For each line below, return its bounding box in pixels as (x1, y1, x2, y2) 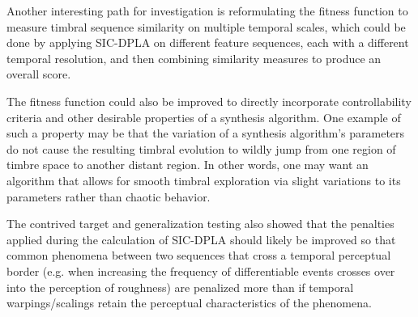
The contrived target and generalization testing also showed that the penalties (6, 215, 395, 232)
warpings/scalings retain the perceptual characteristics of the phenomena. (6, 294, 372, 311)
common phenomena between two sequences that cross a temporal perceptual (6, 247, 391, 264)
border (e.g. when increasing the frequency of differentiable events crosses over (6, 262, 395, 279)
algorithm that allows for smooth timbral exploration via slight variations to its (6, 171, 401, 188)
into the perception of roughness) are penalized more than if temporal (6, 278, 354, 295)
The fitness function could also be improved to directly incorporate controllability (6, 92, 412, 109)
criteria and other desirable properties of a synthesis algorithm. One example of (6, 108, 401, 125)
